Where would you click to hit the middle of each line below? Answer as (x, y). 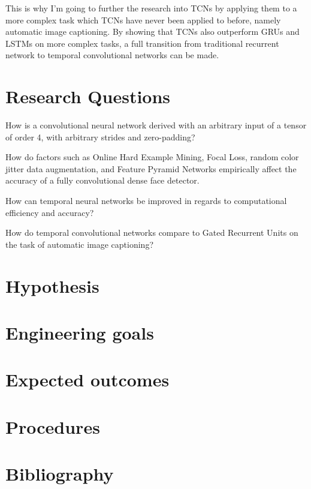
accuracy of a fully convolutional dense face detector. (102, 180)
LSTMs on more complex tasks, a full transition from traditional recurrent (142, 43)
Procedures (53, 426)
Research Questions (88, 96)
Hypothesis (52, 285)
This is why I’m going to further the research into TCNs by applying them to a (151, 8)
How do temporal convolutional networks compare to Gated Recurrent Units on (152, 232)
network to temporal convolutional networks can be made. (112, 55)
